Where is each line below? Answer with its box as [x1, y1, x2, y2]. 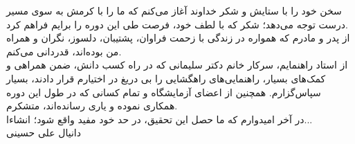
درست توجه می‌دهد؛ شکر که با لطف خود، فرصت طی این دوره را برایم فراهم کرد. [6, 17, 348, 31]
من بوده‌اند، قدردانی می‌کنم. [6, 44, 122, 58]
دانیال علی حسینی [6, 125, 81, 140]
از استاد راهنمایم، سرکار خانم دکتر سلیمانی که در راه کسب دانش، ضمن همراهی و [6, 57, 348, 72]
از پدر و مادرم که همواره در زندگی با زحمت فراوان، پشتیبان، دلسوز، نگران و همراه [6, 30, 350, 45]
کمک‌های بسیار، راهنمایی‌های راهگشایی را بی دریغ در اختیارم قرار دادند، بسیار [6, 71, 326, 85]
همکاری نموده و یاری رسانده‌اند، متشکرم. [6, 98, 178, 113]
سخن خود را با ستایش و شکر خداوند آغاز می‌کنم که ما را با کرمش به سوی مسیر [6, 3, 342, 17]
